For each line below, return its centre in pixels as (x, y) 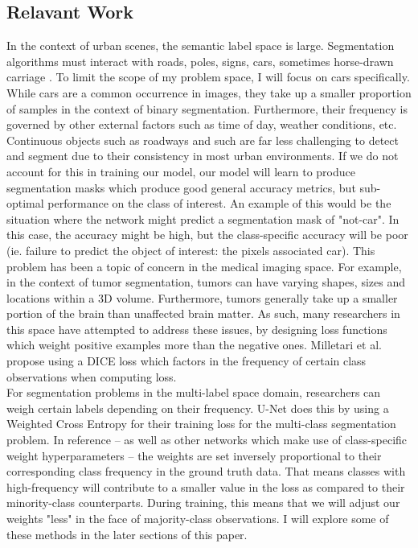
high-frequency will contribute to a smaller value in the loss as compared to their (206, 486)
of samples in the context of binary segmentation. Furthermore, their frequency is (207, 108)
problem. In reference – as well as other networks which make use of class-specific (207, 440)
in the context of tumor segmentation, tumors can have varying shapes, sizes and (206, 282)
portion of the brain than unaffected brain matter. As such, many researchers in (203, 313)
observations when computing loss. (92, 376)
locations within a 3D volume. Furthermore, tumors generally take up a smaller (202, 297)
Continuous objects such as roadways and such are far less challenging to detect (203, 140)
